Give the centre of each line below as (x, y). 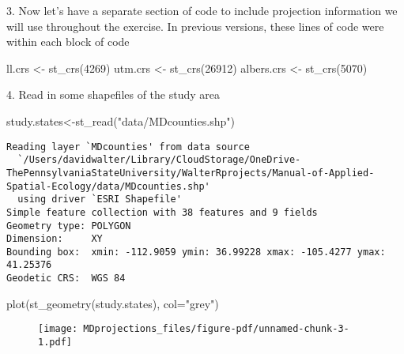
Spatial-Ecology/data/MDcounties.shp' (108, 186)
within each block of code (68, 41)
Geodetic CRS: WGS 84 (66, 279)
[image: (58, 329)
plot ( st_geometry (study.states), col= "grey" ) (113, 303)
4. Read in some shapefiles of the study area (113, 94)
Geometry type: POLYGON (69, 226)
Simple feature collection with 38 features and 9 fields (162, 212)
